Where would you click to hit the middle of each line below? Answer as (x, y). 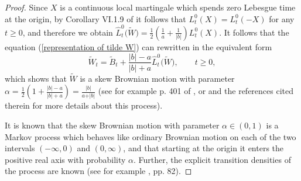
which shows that (36, 78)
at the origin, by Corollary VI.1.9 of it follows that (95, 18)
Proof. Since (26, 7)
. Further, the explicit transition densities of (212, 159)
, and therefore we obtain (68, 32)
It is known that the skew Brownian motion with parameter (112, 125)
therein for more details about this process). (84, 105)
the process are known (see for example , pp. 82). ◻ (98, 171)
